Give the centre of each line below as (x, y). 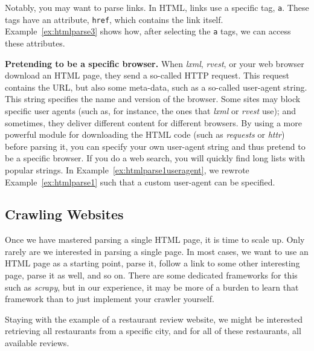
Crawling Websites (64, 214)
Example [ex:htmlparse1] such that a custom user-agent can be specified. (140, 182)
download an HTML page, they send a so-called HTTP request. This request (147, 75)
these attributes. (35, 43)
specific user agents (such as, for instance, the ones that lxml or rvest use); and (150, 110)
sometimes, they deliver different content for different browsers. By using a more (153, 122)
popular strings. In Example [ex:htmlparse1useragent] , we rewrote (127, 169)
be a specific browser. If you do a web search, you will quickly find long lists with (155, 158)
